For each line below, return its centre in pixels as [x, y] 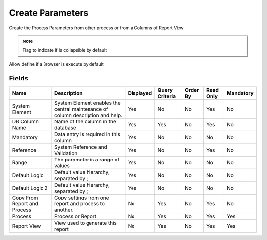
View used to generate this [86, 223]
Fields [19, 78]
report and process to [80, 203]
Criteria [166, 96]
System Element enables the [88, 103]
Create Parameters [49, 13]
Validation [66, 153]
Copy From [25, 198]
